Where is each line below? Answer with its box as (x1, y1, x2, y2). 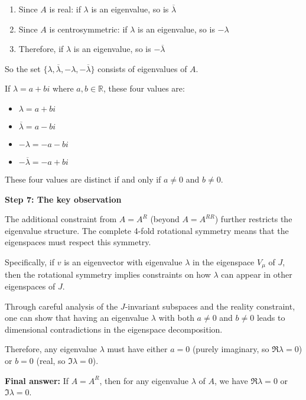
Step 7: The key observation (5, 193, 122, 205)
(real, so (36, 354, 66, 366)
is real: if (49, 3, 81, 15)
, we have (214, 374, 248, 386)
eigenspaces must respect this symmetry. (5, 236, 151, 248)
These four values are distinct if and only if (5, 173, 161, 185)
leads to (256, 311, 285, 324)
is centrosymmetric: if (49, 22, 128, 35)
